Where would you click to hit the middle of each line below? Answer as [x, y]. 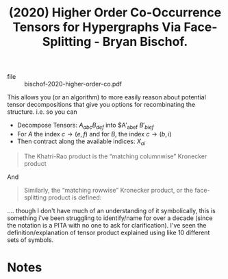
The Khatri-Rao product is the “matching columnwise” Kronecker [115, 156]
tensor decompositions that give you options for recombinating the [101, 105]
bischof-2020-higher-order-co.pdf [73, 84]
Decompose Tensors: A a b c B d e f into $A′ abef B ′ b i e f [85, 126]
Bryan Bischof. [145, 42]
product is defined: [75, 197]
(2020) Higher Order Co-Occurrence [115, 13]
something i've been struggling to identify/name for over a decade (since [110, 218]
